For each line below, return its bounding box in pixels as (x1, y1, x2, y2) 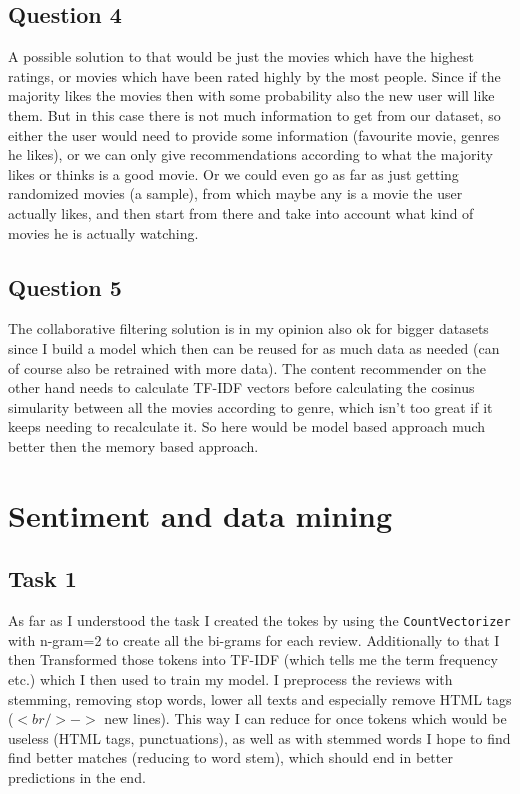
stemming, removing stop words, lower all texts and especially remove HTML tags (8, 688, 512, 709)
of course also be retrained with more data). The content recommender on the (8, 357, 486, 378)
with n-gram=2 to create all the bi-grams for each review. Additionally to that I (8, 629, 500, 650)
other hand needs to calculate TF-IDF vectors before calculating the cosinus (8, 377, 475, 398)
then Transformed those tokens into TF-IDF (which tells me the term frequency (8, 649, 498, 670)
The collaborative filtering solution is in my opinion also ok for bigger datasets (8, 318, 489, 339)
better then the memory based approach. (8, 435, 259, 456)
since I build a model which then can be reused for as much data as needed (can (8, 337, 500, 358)
